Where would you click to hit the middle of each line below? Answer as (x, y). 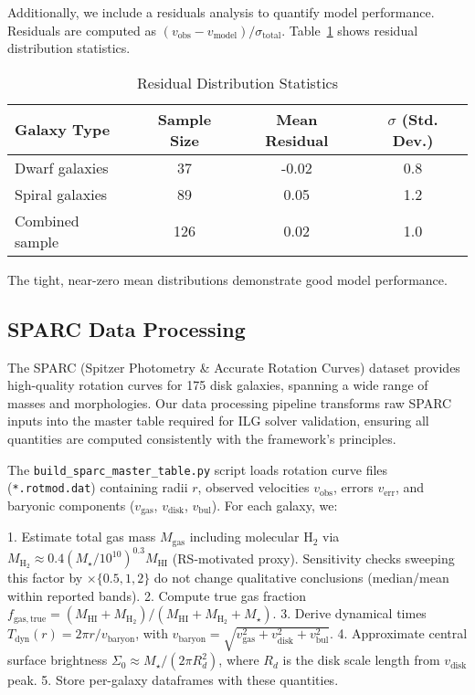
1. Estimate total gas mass (82, 537)
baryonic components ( (71, 505)
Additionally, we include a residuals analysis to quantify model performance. (221, 12)
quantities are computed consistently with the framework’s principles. (202, 438)
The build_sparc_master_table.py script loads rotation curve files (198, 469)
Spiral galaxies (61, 194)
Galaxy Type (63, 130)
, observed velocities (253, 487)
